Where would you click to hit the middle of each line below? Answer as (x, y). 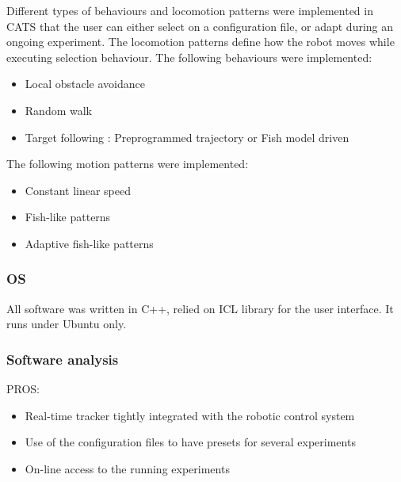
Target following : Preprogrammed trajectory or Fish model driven (187, 137)
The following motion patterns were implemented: (128, 164)
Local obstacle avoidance (85, 84)
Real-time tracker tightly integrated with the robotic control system (190, 415)
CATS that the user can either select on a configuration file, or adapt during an (200, 26)
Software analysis (63, 359)
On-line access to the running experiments (127, 468)
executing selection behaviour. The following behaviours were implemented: (189, 57)
